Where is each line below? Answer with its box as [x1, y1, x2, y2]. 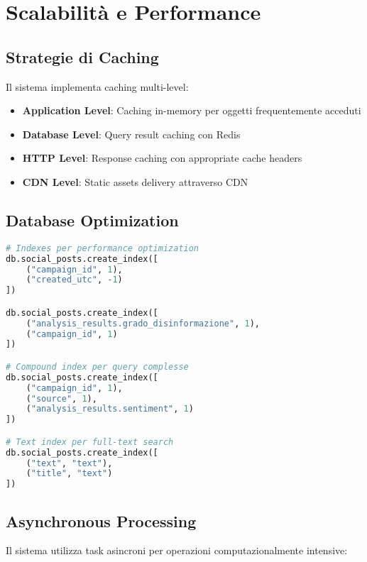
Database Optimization [6, 209, 179, 231]
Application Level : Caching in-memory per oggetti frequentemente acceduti [22, 103, 361, 118]
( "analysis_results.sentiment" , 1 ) [26, 404, 194, 414]
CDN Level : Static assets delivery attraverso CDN [22, 174, 248, 189]
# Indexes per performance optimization [6, 243, 199, 253]
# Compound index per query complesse [6, 361, 189, 372]
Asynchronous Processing [6, 509, 197, 531]
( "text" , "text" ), [26, 458, 113, 468]
